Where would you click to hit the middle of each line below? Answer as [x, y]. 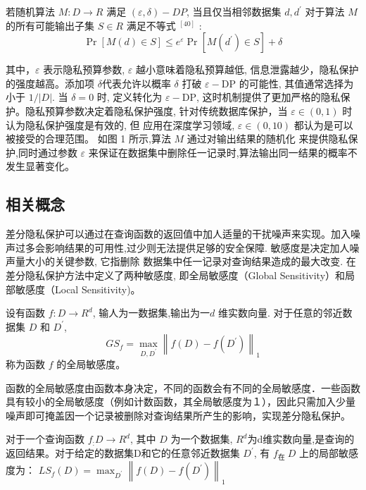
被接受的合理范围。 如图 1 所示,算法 [88, 139]
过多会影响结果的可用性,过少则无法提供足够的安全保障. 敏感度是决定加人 [182, 247]
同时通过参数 [48, 152]
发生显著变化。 [40, 166]
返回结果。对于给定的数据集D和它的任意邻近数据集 [123, 453]
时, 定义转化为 [130, 97]
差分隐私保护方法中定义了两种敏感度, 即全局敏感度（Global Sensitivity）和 [176, 275]
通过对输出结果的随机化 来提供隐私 [267, 139]
